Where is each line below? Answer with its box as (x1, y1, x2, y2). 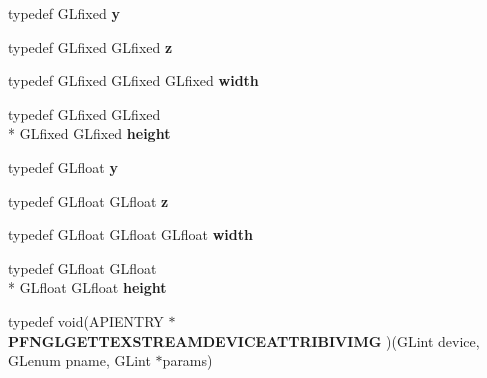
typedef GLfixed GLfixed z (8, 36, 173, 57)
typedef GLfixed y (8, 3, 120, 23)
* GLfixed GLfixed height (8, 123, 171, 144)
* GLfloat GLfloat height (8, 277, 167, 298)
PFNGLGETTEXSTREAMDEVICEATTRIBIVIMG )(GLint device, (8, 330, 480, 351)
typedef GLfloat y (8, 156, 118, 177)
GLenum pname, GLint (8, 350, 151, 371)
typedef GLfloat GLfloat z (8, 190, 169, 211)
